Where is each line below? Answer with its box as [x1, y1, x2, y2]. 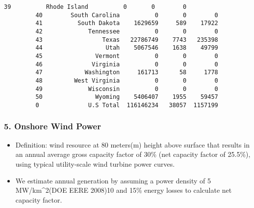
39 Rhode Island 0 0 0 [4, 3, 187, 10]
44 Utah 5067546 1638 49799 [35, 44, 218, 52]
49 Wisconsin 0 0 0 [35, 85, 218, 92]
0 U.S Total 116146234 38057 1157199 [35, 101, 218, 109]
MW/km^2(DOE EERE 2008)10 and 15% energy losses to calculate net [15, 185, 232, 195]
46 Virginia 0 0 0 [35, 60, 218, 68]
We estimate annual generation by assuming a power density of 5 [15, 175, 211, 185]
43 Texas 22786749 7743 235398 [35, 36, 218, 43]
